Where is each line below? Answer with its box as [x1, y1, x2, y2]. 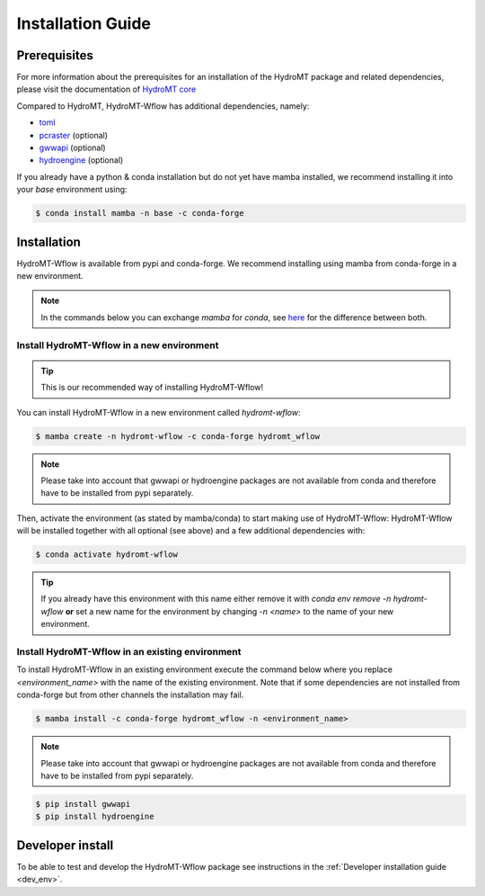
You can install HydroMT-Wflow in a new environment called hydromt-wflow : [16, 407, 301, 417]
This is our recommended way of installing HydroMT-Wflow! [40, 382, 264, 393]
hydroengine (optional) [39, 155, 124, 166]
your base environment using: [16, 184, 128, 195]
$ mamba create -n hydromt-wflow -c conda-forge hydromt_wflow [35, 431, 321, 441]
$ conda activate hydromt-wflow [35, 550, 179, 560]
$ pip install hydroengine [35, 811, 154, 822]
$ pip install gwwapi [35, 799, 131, 809]
